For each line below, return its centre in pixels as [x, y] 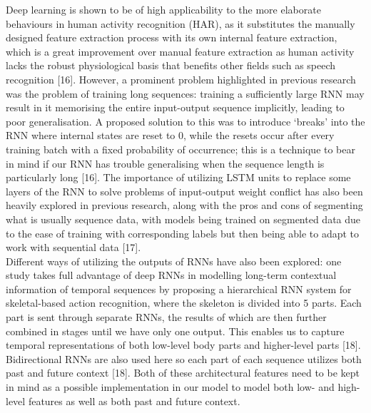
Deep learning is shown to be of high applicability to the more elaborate [163, 9]
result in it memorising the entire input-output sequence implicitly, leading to [175, 107]
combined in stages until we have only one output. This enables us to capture [175, 331]
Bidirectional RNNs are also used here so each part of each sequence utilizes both [184, 358]
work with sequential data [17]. [73, 247]
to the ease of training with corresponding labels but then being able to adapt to [183, 233]
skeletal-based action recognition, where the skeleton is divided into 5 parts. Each [184, 303]
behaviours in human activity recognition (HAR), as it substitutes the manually [181, 23]
